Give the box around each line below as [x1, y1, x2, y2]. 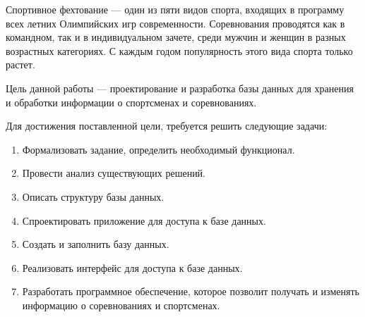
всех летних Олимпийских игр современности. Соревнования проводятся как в [6, 15, 345, 30]
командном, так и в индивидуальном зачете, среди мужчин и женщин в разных [6, 30, 346, 44]
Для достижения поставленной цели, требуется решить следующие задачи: [6, 118, 328, 133]
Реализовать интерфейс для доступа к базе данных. [22, 260, 243, 275]
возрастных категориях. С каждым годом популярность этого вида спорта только [6, 43, 353, 58]
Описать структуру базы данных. [22, 189, 164, 204]
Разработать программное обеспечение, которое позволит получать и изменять [22, 284, 359, 299]
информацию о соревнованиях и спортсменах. [22, 297, 220, 312]
